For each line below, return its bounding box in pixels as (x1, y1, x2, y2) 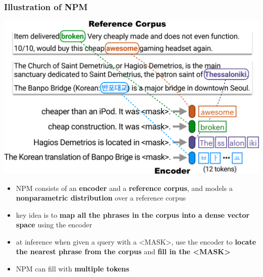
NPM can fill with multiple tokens (16, 263, 129, 274)
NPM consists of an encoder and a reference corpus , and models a (16, 182, 233, 193)
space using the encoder (16, 219, 92, 230)
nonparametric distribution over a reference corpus (16, 192, 186, 203)
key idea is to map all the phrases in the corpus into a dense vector (16, 209, 250, 220)
